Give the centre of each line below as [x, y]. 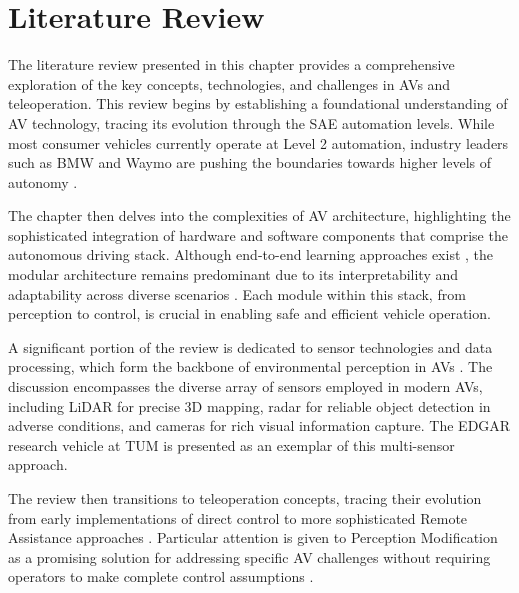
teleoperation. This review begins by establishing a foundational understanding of [258, 103]
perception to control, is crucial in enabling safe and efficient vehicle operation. [249, 313]
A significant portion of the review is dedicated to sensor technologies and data [250, 346]
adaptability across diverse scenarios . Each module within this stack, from [237, 293]
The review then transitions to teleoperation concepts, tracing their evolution [245, 498]
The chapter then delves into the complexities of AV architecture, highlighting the [259, 215]
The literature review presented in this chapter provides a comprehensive [231, 64]
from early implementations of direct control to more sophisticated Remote [238, 517]
